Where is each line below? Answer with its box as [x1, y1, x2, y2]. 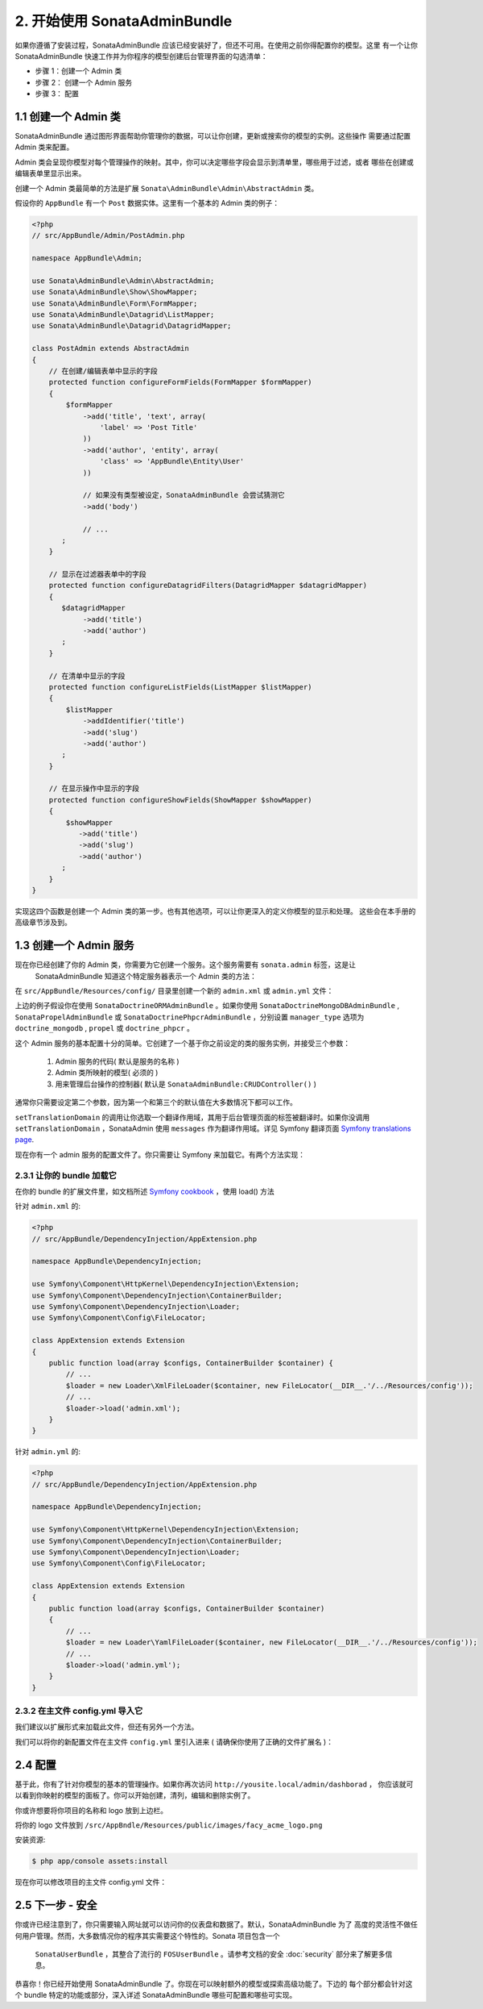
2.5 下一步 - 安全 [14, 1899, 97, 1912]
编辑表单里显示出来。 [14, 169, 86, 178]
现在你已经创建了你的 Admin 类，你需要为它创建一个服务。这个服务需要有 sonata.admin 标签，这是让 [14, 960, 357, 969]
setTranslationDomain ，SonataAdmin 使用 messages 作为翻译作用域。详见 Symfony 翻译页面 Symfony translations [14, 1123, 411, 1133]
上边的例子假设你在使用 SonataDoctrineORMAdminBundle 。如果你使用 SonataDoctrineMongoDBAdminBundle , [14, 1001, 400, 1011]
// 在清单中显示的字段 [48, 671, 126, 681]
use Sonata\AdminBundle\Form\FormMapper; [31, 298, 198, 308]
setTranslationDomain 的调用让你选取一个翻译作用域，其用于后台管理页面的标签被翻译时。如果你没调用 [14, 1112, 370, 1122]
